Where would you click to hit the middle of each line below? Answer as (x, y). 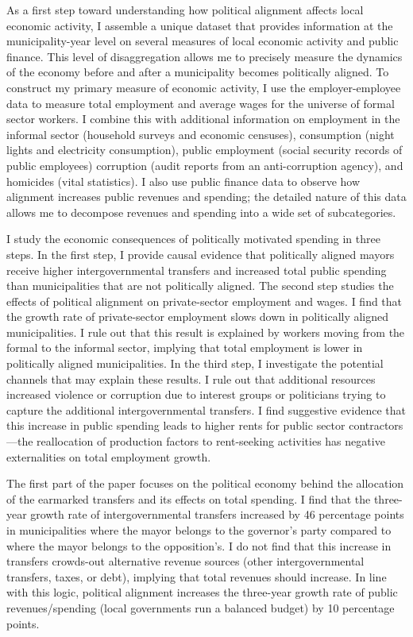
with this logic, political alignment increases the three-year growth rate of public (202, 592)
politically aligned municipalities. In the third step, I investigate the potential (195, 363)
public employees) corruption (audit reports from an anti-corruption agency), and (205, 165)
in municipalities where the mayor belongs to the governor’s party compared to (199, 530)
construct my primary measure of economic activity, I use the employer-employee (204, 87)
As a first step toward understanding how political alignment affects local (185, 10)
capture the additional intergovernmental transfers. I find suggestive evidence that (206, 409)
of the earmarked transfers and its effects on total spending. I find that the (189, 498)
